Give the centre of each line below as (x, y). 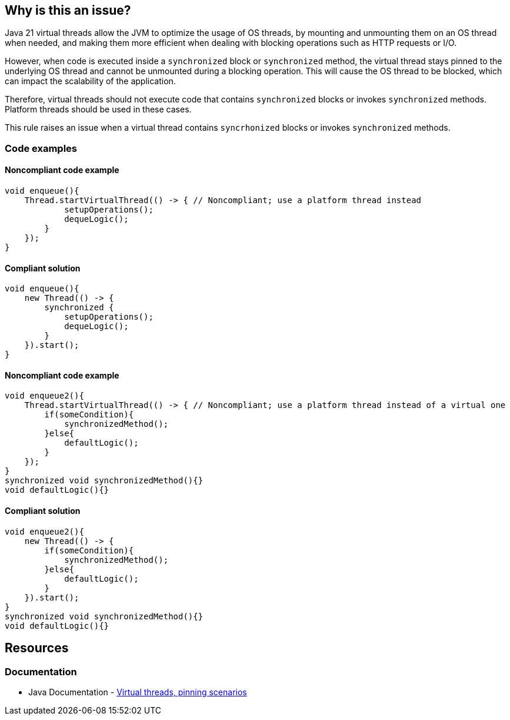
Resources (37, 648)
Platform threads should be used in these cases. (98, 110)
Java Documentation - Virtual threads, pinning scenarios (138, 692)
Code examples (41, 148)
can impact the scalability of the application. (90, 81)
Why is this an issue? (68, 10)
